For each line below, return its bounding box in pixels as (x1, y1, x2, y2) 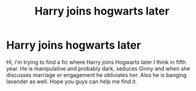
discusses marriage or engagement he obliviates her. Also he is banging (6, 71, 187, 78)
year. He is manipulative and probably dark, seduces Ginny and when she (6, 65, 190, 72)
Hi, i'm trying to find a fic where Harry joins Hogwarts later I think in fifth (6, 58, 186, 66)
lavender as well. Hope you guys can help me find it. (6, 78, 138, 85)
